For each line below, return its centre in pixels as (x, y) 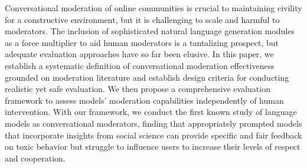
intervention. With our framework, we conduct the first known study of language (151, 112)
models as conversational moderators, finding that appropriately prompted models (153, 123)
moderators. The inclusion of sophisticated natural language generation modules (150, 31)
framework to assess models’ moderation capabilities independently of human (144, 100)
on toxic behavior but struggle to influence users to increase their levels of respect (153, 146)
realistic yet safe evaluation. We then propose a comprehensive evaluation (138, 89)
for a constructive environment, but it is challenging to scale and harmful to (142, 19)
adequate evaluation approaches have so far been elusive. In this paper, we (139, 54)
